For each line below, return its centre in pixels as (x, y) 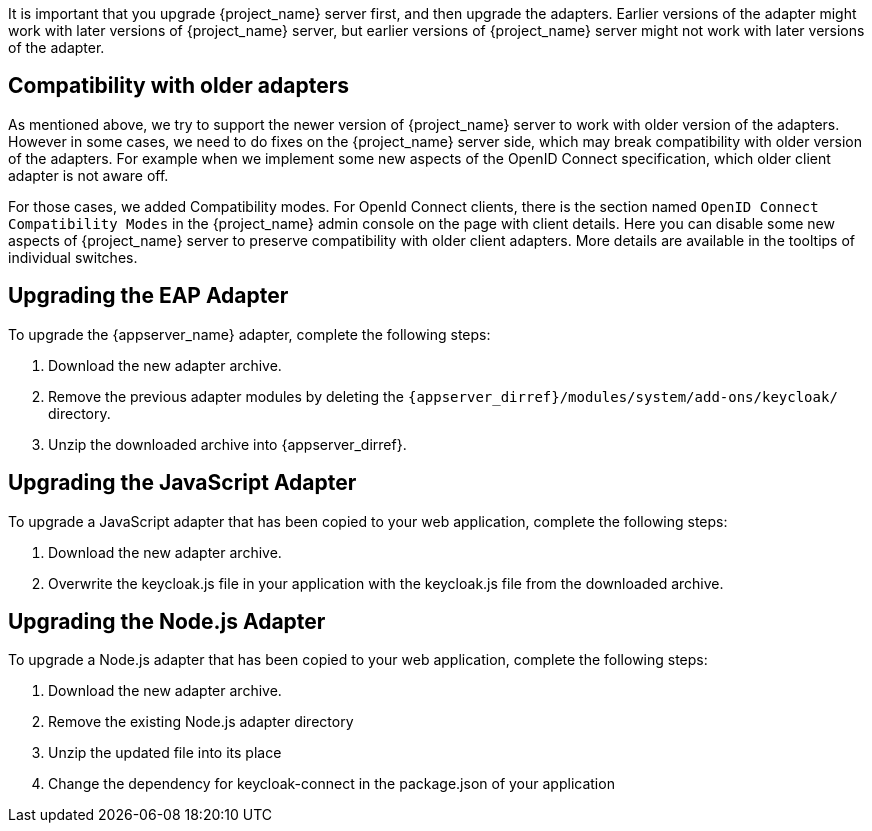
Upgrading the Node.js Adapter (167, 621)
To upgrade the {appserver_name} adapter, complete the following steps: (249, 334)
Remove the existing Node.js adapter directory (201, 722)
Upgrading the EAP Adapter (148, 296)
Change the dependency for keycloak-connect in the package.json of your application (331, 784)
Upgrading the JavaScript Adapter (182, 483)
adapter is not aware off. (88, 175)
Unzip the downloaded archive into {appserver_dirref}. (227, 444)
